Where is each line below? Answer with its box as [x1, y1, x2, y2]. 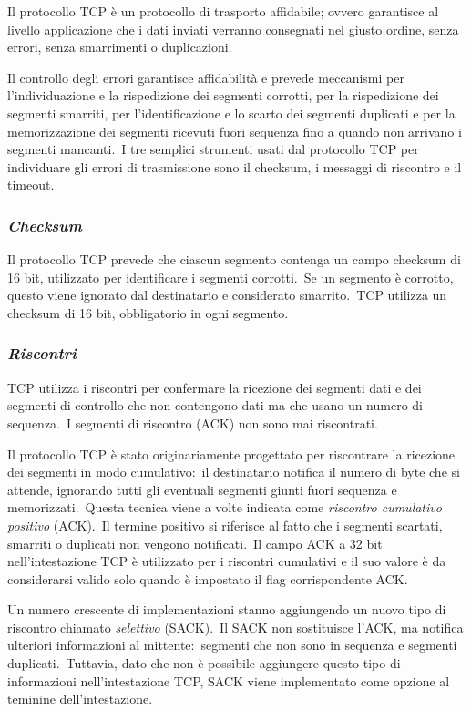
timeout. [7, 175, 55, 194]
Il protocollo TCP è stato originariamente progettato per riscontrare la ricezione [7, 444, 456, 463]
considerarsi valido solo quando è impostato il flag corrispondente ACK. [7, 569, 408, 588]
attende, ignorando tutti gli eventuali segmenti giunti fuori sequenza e [7, 479, 397, 499]
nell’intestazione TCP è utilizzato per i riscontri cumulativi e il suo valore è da [7, 551, 446, 571]
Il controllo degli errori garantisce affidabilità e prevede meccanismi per [7, 67, 404, 87]
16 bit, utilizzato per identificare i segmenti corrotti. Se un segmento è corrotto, [7, 267, 454, 286]
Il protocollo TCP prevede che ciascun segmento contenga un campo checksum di [7, 250, 461, 269]
